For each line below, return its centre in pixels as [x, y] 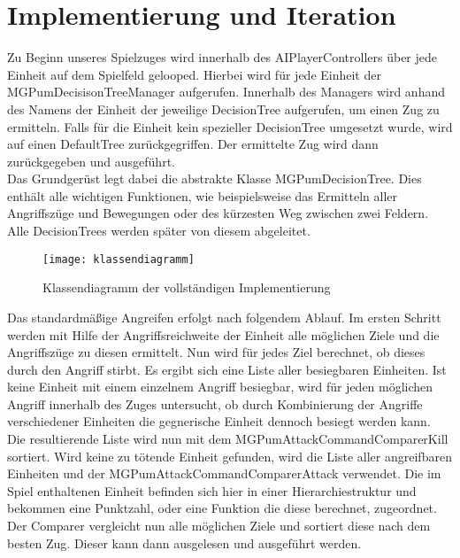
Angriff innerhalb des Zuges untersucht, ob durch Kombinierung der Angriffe [215, 403]
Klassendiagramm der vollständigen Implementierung [187, 287]
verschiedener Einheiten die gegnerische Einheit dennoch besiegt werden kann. [219, 421]
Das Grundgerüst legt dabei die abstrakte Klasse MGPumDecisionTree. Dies [215, 178]
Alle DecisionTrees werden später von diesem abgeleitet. [159, 231]
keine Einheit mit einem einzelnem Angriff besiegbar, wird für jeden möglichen [220, 387]
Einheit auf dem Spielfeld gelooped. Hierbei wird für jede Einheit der [194, 74]
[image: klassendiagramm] [119, 259]
